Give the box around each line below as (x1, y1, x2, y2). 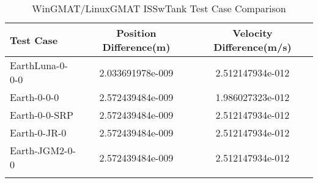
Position (116, 26, 157, 40)
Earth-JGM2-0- (10, 143, 76, 157)
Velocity (232, 26, 273, 40)
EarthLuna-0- (10, 58, 68, 72)
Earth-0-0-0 (10, 90, 59, 104)
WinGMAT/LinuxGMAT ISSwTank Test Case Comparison (32, 1, 286, 15)
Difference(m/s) (213, 40, 292, 54)
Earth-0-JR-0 (10, 125, 67, 140)
